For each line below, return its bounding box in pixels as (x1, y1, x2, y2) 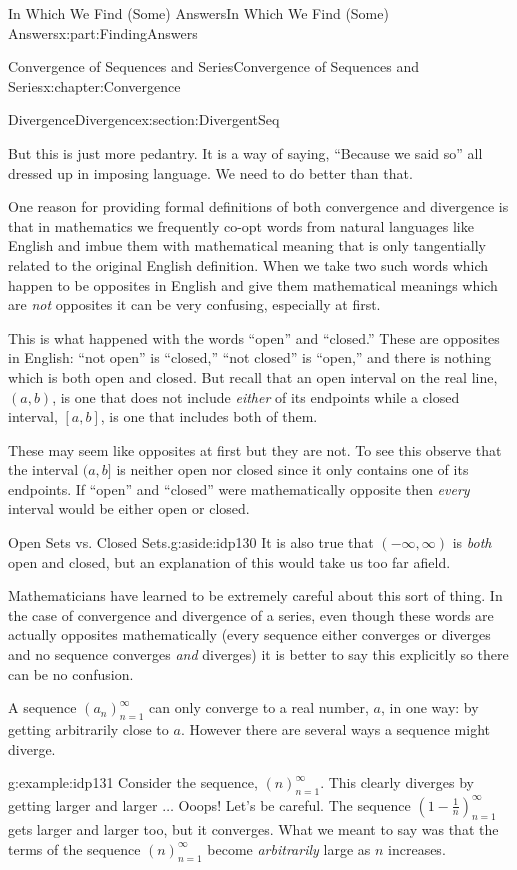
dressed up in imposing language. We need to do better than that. (8, 162, 413, 183)
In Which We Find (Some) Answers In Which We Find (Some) (8, 3, 389, 23)
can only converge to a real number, (149, 697, 369, 718)
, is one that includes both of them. (100, 406, 318, 427)
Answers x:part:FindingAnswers (8, 22, 198, 43)
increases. (388, 838, 446, 859)
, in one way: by (381, 697, 479, 718)
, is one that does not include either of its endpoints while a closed (52, 386, 460, 407)
